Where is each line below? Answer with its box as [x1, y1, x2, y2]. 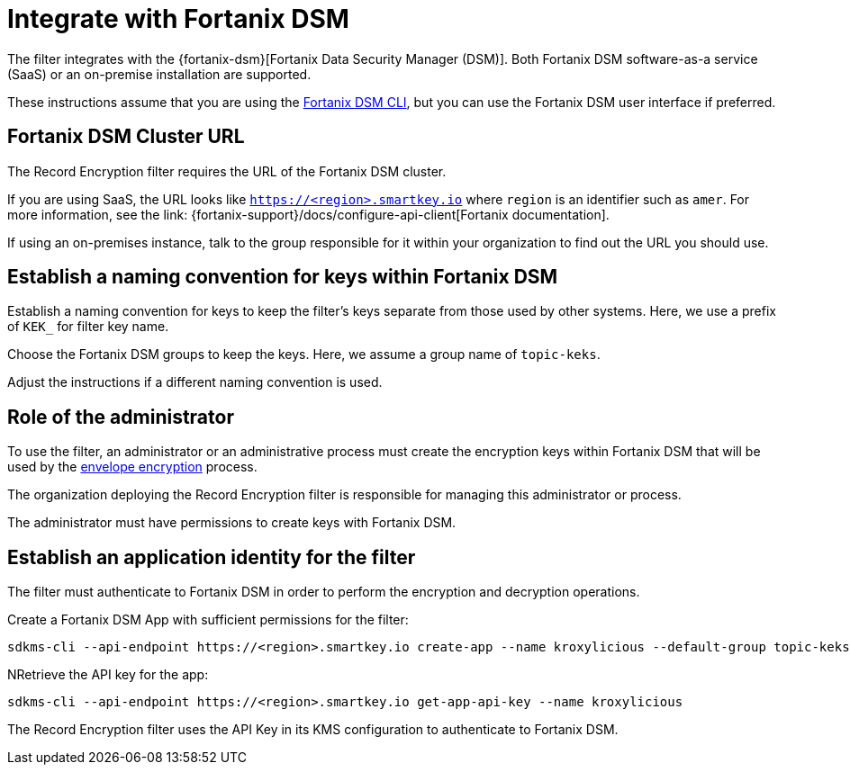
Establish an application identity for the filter [7, 545, 416, 569]
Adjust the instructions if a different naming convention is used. [7, 374, 383, 390]
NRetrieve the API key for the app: [7, 667, 209, 683]
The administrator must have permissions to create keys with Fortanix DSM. [7, 515, 457, 531]
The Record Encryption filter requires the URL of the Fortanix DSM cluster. [7, 163, 447, 179]
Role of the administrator [7, 405, 234, 428]
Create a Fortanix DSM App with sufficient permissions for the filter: [7, 612, 409, 628]
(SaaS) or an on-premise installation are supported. [7, 66, 312, 82]
